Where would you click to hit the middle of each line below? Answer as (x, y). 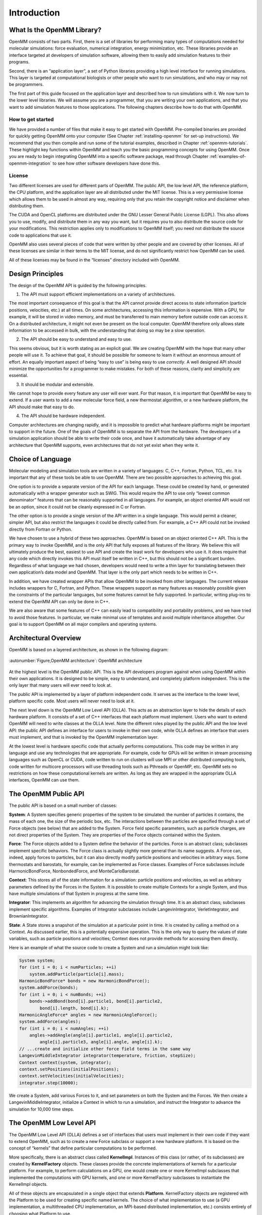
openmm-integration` (30, 163)
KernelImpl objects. (28, 1184)
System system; (37, 960)
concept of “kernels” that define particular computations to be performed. (83, 1148)
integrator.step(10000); (49, 1083)
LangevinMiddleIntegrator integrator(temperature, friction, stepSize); (107, 1056)
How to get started (32, 120)
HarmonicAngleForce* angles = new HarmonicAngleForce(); (88, 1015)
